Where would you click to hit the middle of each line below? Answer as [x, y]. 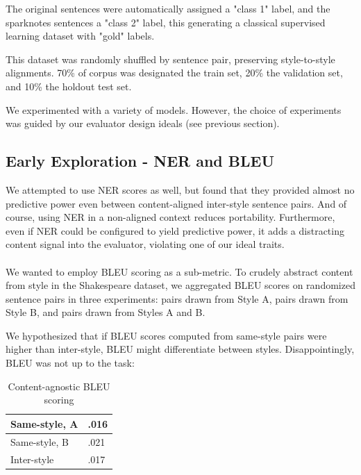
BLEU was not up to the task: [70, 363]
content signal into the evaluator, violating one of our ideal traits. [145, 244]
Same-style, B [40, 441]
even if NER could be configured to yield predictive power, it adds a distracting [175, 230]
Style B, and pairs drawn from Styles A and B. [106, 312]
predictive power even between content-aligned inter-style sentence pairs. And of [176, 203]
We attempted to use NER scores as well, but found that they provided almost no [180, 189]
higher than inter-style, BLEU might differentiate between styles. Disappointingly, [180, 349]
